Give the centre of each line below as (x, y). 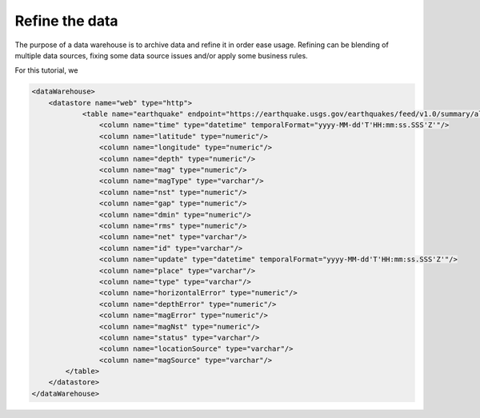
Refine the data (67, 21)
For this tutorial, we (46, 70)
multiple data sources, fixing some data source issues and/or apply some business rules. (161, 55)
